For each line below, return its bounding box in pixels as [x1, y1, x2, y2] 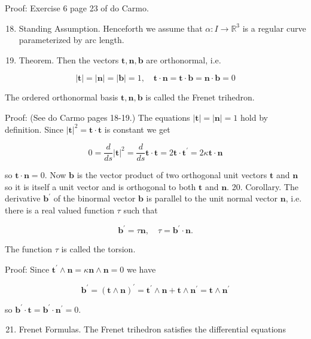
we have [126, 262, 156, 275]
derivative [5, 192, 41, 204]
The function [5, 243, 52, 255]
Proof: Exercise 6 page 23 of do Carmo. [5, 2, 149, 14]
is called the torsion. [61, 243, 136, 255]
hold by [240, 111, 268, 123]
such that [123, 204, 158, 216]
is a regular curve [242, 22, 306, 34]
